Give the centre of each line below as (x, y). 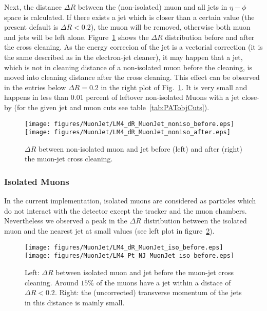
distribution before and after (210, 37)
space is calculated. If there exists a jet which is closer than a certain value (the (129, 17)
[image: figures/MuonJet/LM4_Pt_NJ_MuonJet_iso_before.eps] (130, 256)
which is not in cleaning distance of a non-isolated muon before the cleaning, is (128, 67)
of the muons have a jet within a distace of (164, 282)
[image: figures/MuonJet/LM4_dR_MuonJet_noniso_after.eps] (128, 132)
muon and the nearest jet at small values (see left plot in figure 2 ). (109, 231)
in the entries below (35, 87)
